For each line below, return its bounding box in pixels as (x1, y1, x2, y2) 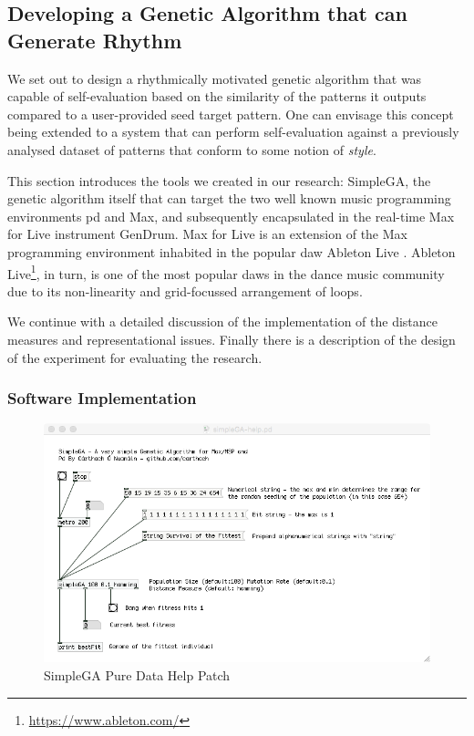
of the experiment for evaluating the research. (7, 347, 263, 367)
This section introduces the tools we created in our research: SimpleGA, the (7, 171, 431, 190)
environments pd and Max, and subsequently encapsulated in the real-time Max (7, 206, 455, 225)
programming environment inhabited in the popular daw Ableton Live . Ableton (7, 242, 456, 261)
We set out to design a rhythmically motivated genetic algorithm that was (7, 68, 422, 88)
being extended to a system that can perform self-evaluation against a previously (7, 122, 459, 141)
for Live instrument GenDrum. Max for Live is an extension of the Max (7, 224, 407, 244)
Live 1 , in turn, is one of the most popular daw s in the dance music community (7, 261, 445, 283)
